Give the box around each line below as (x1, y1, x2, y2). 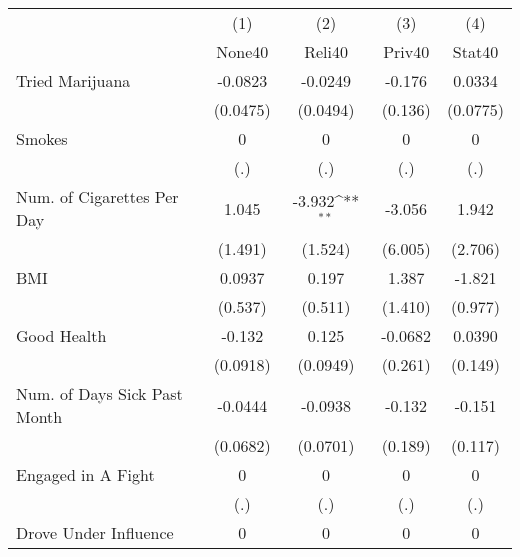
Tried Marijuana (16, 69, 131, 92)
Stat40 (452, 40, 499, 63)
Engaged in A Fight (16, 463, 155, 486)
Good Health (16, 324, 107, 347)
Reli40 (304, 40, 348, 63)
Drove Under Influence (16, 521, 174, 544)
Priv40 (383, 40, 430, 63)
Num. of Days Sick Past (16, 382, 183, 405)
